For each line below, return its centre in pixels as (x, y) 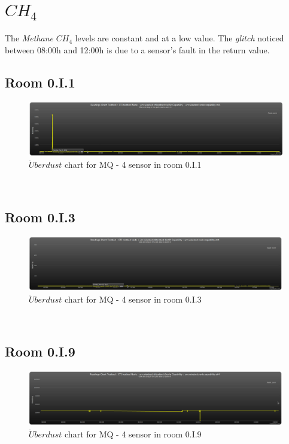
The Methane (29, 38)
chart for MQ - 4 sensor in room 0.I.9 (133, 434)
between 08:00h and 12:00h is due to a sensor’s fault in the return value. (137, 49)
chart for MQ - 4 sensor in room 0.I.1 (133, 164)
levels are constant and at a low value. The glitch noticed (180, 38)
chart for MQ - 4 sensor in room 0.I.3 (133, 299)
